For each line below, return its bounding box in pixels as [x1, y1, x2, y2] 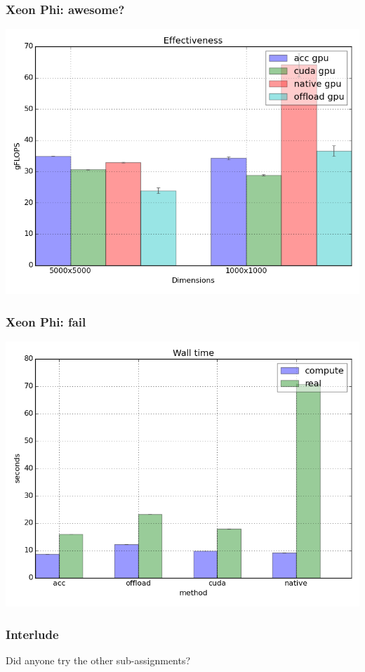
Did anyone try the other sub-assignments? [6, 652, 191, 667]
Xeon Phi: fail [6, 312, 86, 330]
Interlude [6, 625, 59, 643]
